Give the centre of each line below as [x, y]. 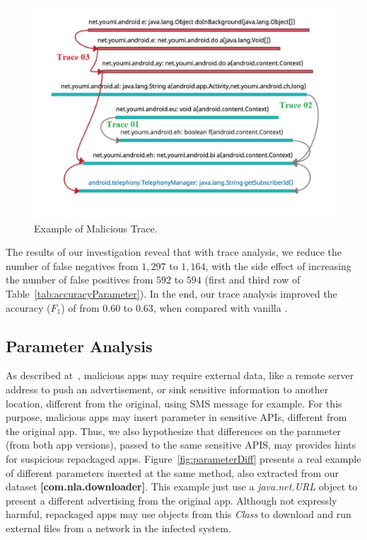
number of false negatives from [72, 265]
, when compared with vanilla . [220, 307]
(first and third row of [252, 280]
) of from [80, 307]
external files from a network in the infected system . [118, 528]
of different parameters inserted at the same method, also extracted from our [173, 472]
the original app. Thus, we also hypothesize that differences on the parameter [174, 431]
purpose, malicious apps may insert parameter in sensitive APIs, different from [176, 417]
